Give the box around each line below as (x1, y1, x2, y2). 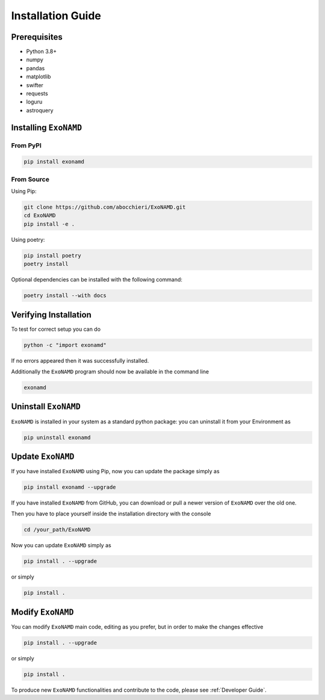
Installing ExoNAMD (11, 122, 82, 132)
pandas (26, 64, 45, 72)
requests (26, 90, 48, 97)
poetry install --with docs (23, 292, 107, 299)
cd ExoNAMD (23, 212, 56, 219)
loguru (26, 98, 43, 105)
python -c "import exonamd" (23, 342, 107, 348)
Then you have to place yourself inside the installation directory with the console (11, 510, 211, 517)
